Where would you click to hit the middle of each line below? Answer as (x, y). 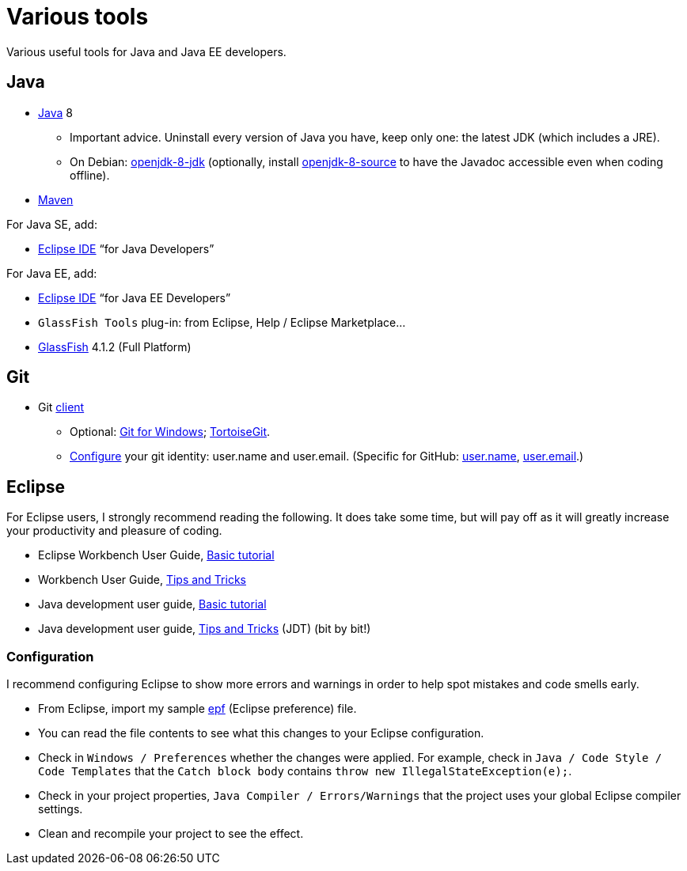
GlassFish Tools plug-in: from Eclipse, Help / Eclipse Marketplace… (222, 322)
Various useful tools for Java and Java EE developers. (146, 51)
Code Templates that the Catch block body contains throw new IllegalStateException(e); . (305, 771)
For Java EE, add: (52, 273)
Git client (61, 407)
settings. (61, 809)
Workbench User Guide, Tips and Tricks (142, 580)
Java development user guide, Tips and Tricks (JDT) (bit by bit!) (205, 629)
